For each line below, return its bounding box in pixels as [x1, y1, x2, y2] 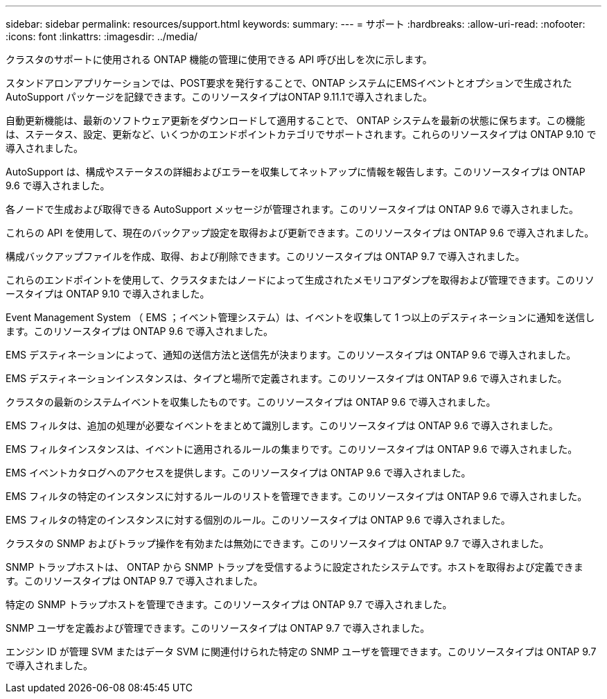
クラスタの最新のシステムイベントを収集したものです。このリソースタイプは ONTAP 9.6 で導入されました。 [6, 396, 496, 408]
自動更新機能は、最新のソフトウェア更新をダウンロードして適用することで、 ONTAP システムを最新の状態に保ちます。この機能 [6, 114, 586, 126]
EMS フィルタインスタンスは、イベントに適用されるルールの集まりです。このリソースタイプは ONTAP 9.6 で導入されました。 [6, 443, 578, 455]
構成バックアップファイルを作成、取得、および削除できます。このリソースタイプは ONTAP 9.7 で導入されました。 [6, 250, 525, 262]
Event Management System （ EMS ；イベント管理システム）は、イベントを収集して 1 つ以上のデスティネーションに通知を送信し [6, 311, 595, 323]
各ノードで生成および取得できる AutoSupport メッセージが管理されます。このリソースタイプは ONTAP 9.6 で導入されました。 [6, 203, 579, 215]
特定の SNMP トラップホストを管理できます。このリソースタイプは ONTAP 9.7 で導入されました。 [6, 598, 452, 610]
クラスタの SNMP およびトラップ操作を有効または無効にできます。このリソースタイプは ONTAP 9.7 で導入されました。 [6, 537, 549, 549]
